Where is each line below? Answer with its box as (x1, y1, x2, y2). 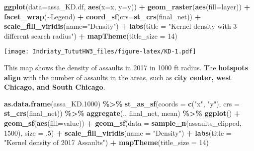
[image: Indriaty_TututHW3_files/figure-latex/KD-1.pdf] (4, 48, 196, 55)
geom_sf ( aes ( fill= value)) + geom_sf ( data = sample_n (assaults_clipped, (4, 118, 242, 128)
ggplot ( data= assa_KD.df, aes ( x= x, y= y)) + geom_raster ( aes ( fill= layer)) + (4, 1, 251, 11)
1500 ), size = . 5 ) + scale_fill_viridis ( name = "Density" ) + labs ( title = (4, 127, 232, 138)
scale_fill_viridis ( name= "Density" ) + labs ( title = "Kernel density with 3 (4, 21, 237, 31)
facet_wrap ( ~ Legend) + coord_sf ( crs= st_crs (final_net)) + (4, 11, 201, 21)
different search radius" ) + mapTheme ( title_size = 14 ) (4, 30, 177, 41)
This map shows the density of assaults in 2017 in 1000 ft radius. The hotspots (4, 62, 248, 73)
